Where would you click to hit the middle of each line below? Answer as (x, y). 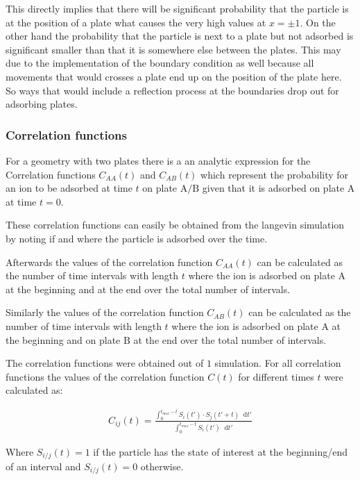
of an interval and (43, 466)
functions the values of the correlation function (105, 376)
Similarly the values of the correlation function (105, 312)
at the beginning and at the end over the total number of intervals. (148, 289)
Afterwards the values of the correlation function (109, 262)
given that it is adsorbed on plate (273, 188)
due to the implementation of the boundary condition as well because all (160, 63)
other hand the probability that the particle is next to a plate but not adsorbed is (180, 36)
